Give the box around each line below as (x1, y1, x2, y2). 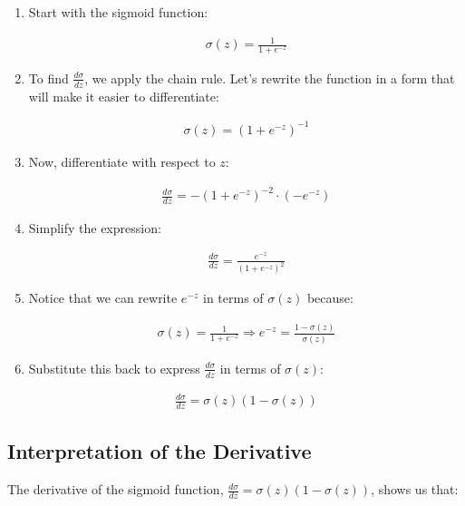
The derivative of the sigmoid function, (7, 480, 224, 499)
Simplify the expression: (28, 218, 161, 237)
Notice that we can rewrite (28, 288, 178, 307)
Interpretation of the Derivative (7, 437, 312, 465)
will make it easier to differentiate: (28, 86, 219, 105)
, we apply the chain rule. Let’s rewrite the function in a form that (84, 68, 455, 87)
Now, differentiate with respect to (28, 151, 216, 170)
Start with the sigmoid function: (28, 3, 208, 21)
